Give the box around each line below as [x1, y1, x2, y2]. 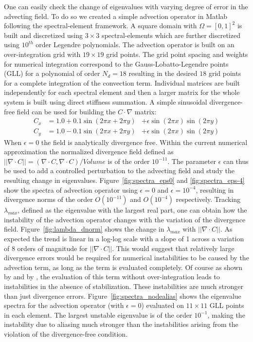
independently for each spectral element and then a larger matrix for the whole [4, 87, 240, 97]
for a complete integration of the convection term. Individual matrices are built [4, 77, 240, 88]
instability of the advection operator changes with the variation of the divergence [4, 214, 246, 224]
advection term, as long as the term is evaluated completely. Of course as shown [4, 262, 243, 272]
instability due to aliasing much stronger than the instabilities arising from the [4, 319, 238, 329]
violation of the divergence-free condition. [4, 328, 128, 339]
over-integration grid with [4, 49, 81, 59]
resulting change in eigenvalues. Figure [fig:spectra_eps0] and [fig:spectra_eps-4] [4, 175, 245, 185]
